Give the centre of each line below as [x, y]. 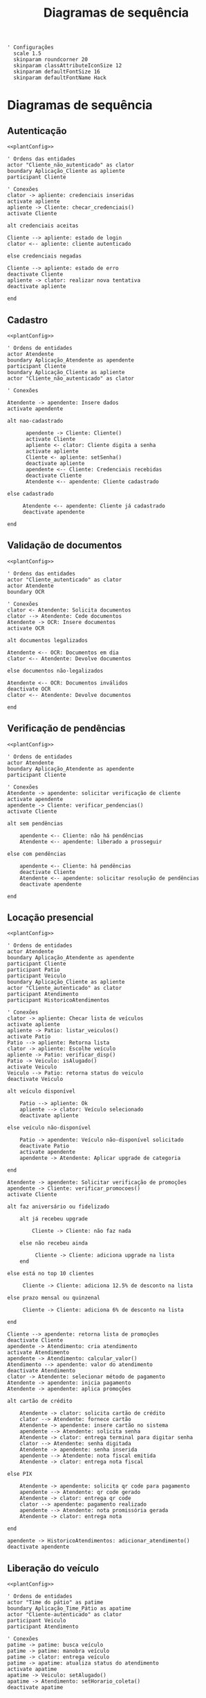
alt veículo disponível [41, 1091]
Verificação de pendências [66, 729]
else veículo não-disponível [49, 1128]
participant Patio [34, 970]
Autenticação [37, 131]
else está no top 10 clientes [51, 1274]
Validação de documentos [65, 545]
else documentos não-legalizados [55, 671]
